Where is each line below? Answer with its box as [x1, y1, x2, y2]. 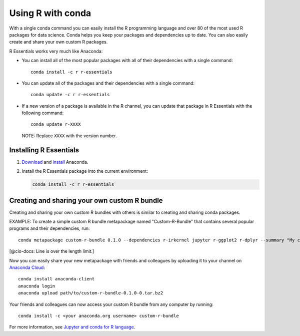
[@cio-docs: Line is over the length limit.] [9, 248, 94, 254]
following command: [21, 110, 64, 116]
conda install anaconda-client [18, 276, 95, 282]
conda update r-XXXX [30, 122, 81, 127]
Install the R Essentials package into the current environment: [21, 168, 148, 174]
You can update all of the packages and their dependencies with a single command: [21, 80, 195, 86]
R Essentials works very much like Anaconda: [9, 48, 103, 54]
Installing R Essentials [9, 146, 79, 154]
